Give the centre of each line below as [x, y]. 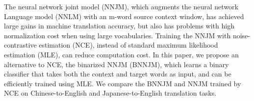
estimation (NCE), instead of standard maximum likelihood [128, 45]
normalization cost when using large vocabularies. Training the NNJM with [117, 35]
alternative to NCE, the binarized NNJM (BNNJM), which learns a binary [116, 64]
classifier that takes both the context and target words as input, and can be [118, 74]
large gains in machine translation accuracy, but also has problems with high [119, 26]
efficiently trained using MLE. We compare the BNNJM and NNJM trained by [123, 83]
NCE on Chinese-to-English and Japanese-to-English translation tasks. [110, 93]
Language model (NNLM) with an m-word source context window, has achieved [124, 16]
